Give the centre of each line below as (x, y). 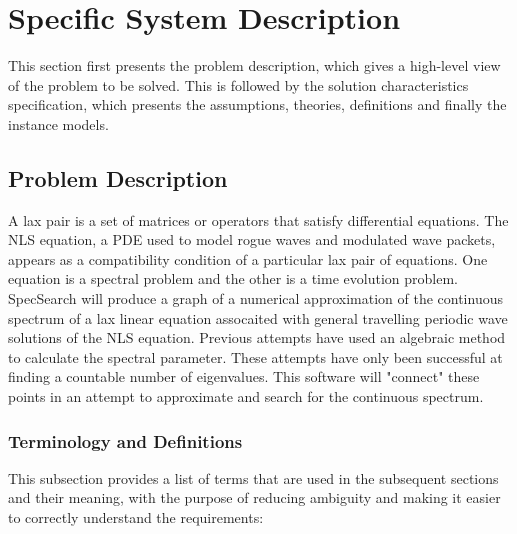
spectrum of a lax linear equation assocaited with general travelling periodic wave (258, 317)
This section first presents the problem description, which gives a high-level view (254, 65)
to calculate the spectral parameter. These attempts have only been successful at (255, 356)
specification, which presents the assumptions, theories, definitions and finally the (257, 104)
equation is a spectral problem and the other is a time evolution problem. (233, 278)
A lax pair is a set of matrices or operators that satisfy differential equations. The (258, 219)
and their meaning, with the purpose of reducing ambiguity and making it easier (254, 497)
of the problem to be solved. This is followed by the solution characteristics (238, 84)
